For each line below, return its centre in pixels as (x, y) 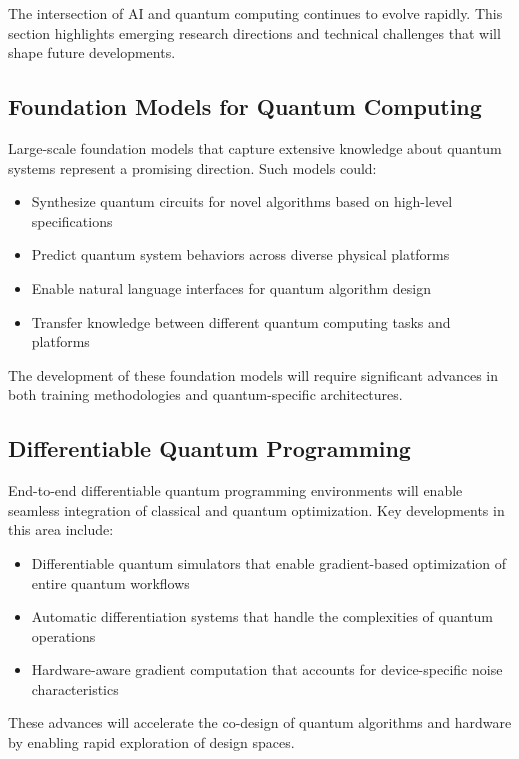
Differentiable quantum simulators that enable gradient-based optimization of (269, 562)
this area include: (61, 529)
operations (63, 635)
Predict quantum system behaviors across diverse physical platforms (240, 254)
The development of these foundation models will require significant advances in (253, 374)
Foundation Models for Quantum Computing (245, 106)
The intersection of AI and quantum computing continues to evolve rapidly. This (255, 13)
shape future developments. (92, 52)
